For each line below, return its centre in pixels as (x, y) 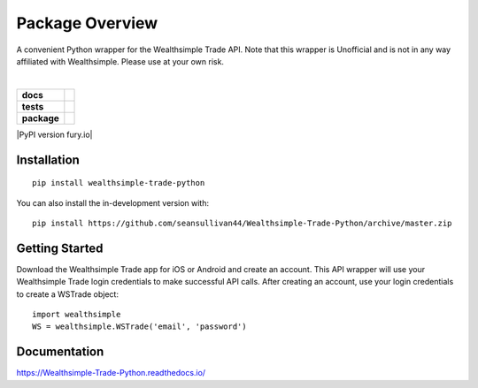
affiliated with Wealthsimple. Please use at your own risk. (120, 61)
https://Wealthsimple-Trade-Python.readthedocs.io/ (111, 373)
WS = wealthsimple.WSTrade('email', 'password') (139, 327)
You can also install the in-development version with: (113, 202)
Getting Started (60, 248)
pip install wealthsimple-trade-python (119, 183)
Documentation (60, 352)
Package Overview (87, 23)
